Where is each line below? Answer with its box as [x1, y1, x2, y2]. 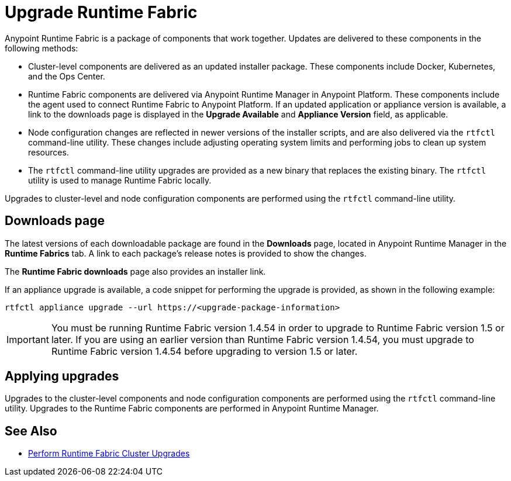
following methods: [5, 43, 78, 53]
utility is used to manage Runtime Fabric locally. [28, 175, 212, 185]
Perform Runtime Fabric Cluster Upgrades [28, 448, 190, 459]
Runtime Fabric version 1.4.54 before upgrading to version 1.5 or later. [51, 345, 358, 357]
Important [6, 333, 49, 345]
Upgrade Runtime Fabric [5, 2, 198, 22]
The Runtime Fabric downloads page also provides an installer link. [5, 266, 266, 276]
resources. [28, 147, 69, 157]
